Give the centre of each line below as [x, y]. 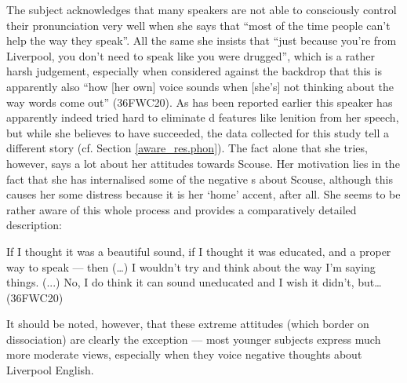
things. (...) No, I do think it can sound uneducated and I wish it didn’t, [180, 282]
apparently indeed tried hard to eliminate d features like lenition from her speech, [203, 117]
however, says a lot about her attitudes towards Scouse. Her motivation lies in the [203, 163]
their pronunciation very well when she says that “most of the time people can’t [198, 25]
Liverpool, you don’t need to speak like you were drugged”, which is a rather [191, 55]
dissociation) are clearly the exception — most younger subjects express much [194, 339]
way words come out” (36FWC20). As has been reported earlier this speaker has [200, 102]
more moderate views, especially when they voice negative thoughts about [184, 354]
